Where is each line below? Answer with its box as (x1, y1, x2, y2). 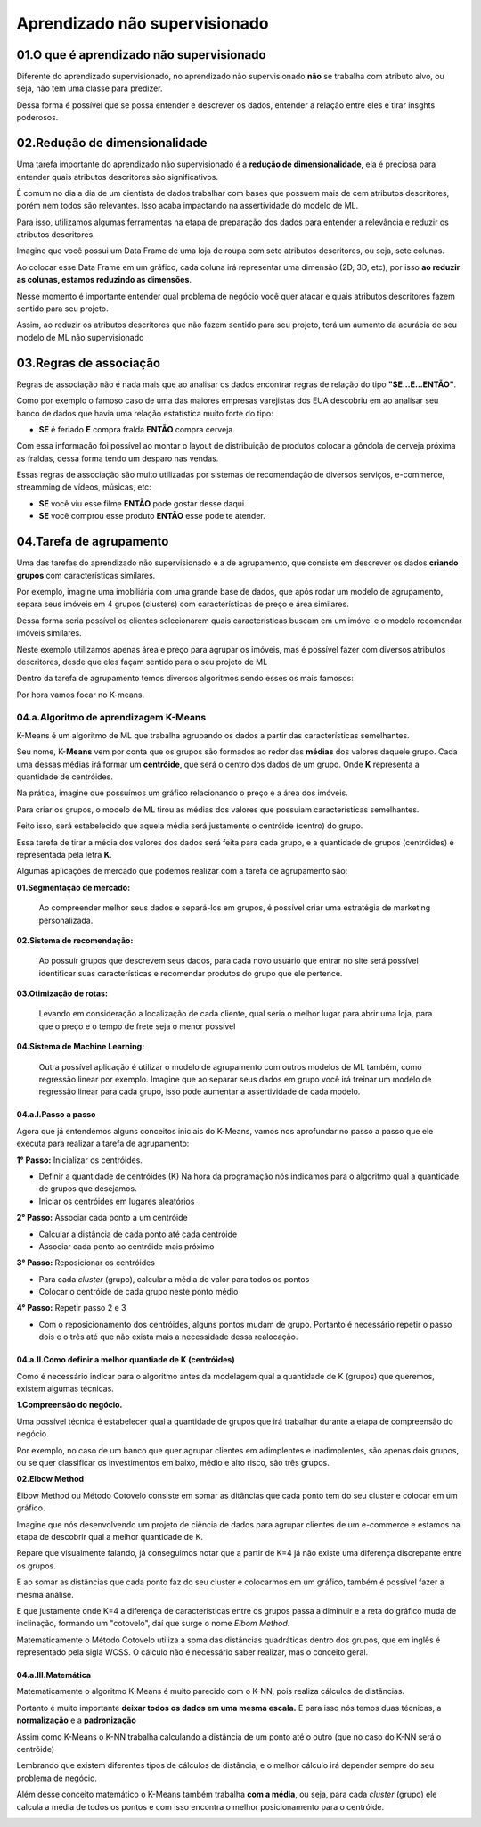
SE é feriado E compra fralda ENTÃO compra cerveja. (38, 424, 235, 434)
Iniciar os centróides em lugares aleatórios (38, 1196, 195, 1206)
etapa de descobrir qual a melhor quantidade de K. (16, 1531, 204, 1542)
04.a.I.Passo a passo (16, 1109, 96, 1120)
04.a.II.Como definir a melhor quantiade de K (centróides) (16, 1354, 235, 1365)
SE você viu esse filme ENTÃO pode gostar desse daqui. (38, 498, 247, 508)
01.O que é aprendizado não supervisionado (16, 47, 266, 62)
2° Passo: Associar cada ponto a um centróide (16, 1213, 188, 1223)
